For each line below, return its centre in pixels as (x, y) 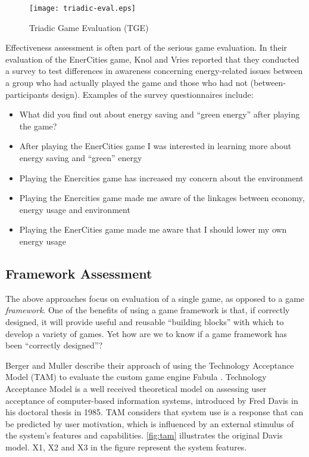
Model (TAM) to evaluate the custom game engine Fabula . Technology (136, 377)
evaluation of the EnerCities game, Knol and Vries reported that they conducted (152, 59)
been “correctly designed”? (54, 345)
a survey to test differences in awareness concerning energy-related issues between (154, 71)
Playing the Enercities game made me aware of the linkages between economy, (162, 198)
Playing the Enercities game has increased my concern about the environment (161, 177)
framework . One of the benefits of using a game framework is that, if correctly (148, 310)
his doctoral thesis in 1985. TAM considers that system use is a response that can (154, 412)
